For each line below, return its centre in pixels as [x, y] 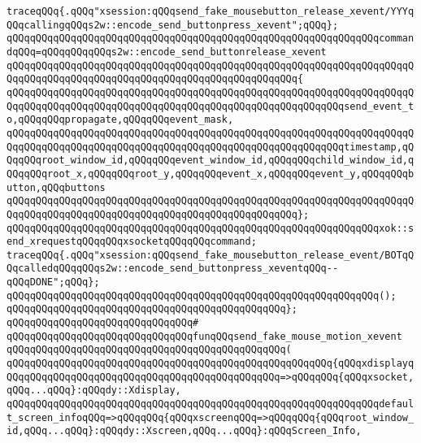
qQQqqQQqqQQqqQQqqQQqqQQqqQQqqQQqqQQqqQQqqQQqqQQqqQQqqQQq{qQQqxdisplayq [210, 364]
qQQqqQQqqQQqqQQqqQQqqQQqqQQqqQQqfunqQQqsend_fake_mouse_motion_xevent [204, 336]
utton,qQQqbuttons [56, 187]
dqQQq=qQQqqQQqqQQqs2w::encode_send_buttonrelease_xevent [167, 52]
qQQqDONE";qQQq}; [53, 282]
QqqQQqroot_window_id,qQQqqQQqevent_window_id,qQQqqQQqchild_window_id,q [210, 161]
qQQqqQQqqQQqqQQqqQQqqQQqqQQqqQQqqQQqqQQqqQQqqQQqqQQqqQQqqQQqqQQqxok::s [210, 228]
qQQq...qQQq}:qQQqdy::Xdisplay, [94, 391]
